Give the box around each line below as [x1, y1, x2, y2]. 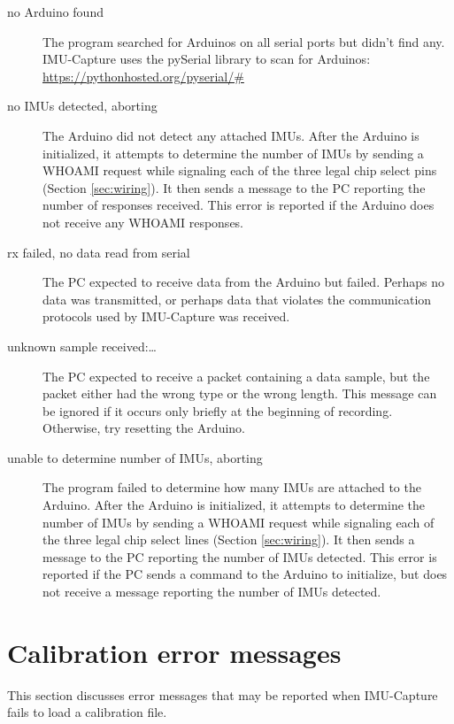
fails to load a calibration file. [7, 703, 167, 721]
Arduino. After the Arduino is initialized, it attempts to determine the [42, 496, 426, 514]
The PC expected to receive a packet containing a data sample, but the [42, 366, 430, 385]
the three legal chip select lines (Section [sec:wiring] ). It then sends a [42, 530, 415, 549]
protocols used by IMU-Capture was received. [42, 307, 290, 326]
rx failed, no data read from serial [7, 243, 190, 261]
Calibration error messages [7, 634, 342, 670]
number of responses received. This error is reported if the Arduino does [42, 196, 435, 214]
